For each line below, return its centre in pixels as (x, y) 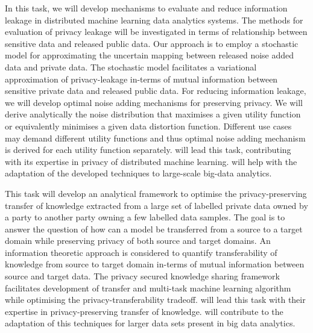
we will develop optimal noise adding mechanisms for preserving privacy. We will (154, 102)
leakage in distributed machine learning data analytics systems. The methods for (154, 20)
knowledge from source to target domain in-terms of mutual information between (155, 264)
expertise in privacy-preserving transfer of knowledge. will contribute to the (144, 311)
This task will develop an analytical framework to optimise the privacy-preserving (156, 193)
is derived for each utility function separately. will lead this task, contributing (148, 150)
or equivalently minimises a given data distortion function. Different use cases (148, 126)
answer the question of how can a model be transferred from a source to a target (154, 229)
